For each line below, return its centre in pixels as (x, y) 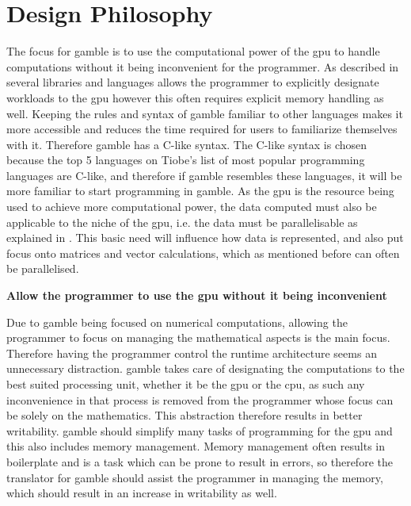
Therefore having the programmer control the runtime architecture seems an (192, 353)
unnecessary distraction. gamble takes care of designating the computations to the (205, 368)
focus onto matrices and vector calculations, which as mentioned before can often (203, 253)
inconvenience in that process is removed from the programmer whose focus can (200, 399)
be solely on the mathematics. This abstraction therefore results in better (185, 415)
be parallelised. (43, 268)
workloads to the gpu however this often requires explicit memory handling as (195, 97)
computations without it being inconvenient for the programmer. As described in (203, 66)
